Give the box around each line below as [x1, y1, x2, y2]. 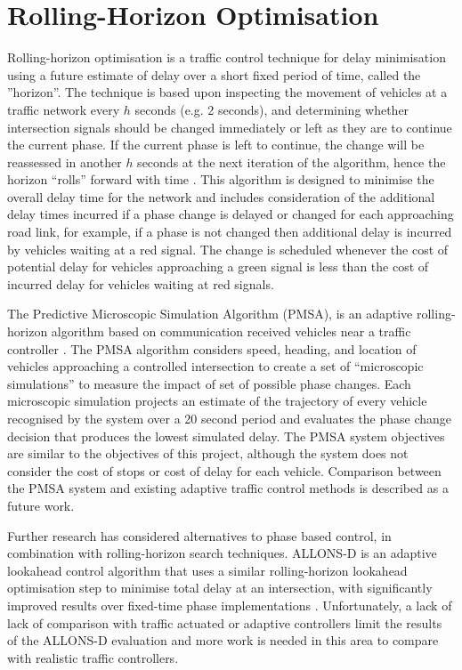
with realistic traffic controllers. [7, 648, 179, 666]
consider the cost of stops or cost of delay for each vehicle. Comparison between [7, 461, 442, 480]
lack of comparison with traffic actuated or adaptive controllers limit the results [7, 613, 442, 632]
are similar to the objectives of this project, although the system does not [7, 444, 409, 463]
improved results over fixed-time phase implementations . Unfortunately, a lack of [7, 595, 452, 614]
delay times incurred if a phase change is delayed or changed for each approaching [7, 205, 454, 223]
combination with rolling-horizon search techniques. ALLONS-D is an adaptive [7, 544, 437, 562]
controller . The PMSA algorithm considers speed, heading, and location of [7, 339, 417, 358]
